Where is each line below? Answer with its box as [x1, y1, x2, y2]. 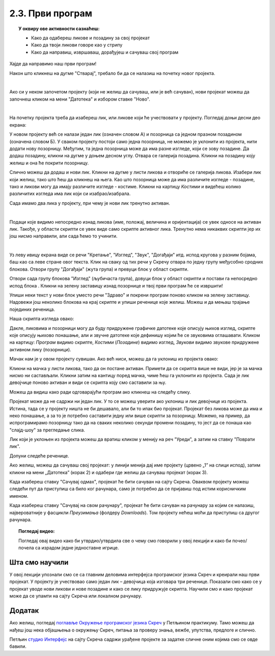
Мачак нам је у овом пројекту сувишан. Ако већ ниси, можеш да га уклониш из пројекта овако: [9, 356, 218, 362]
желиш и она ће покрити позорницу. [9, 160, 89, 166]
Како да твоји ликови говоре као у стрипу [31, 42, 123, 48]
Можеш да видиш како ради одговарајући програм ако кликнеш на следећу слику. [9, 388, 191, 395]
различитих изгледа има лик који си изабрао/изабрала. [9, 190, 131, 197]
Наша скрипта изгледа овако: [9, 315, 74, 322]
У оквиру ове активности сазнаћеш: [18, 26, 100, 32]
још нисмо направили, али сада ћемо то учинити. [9, 233, 118, 239]
